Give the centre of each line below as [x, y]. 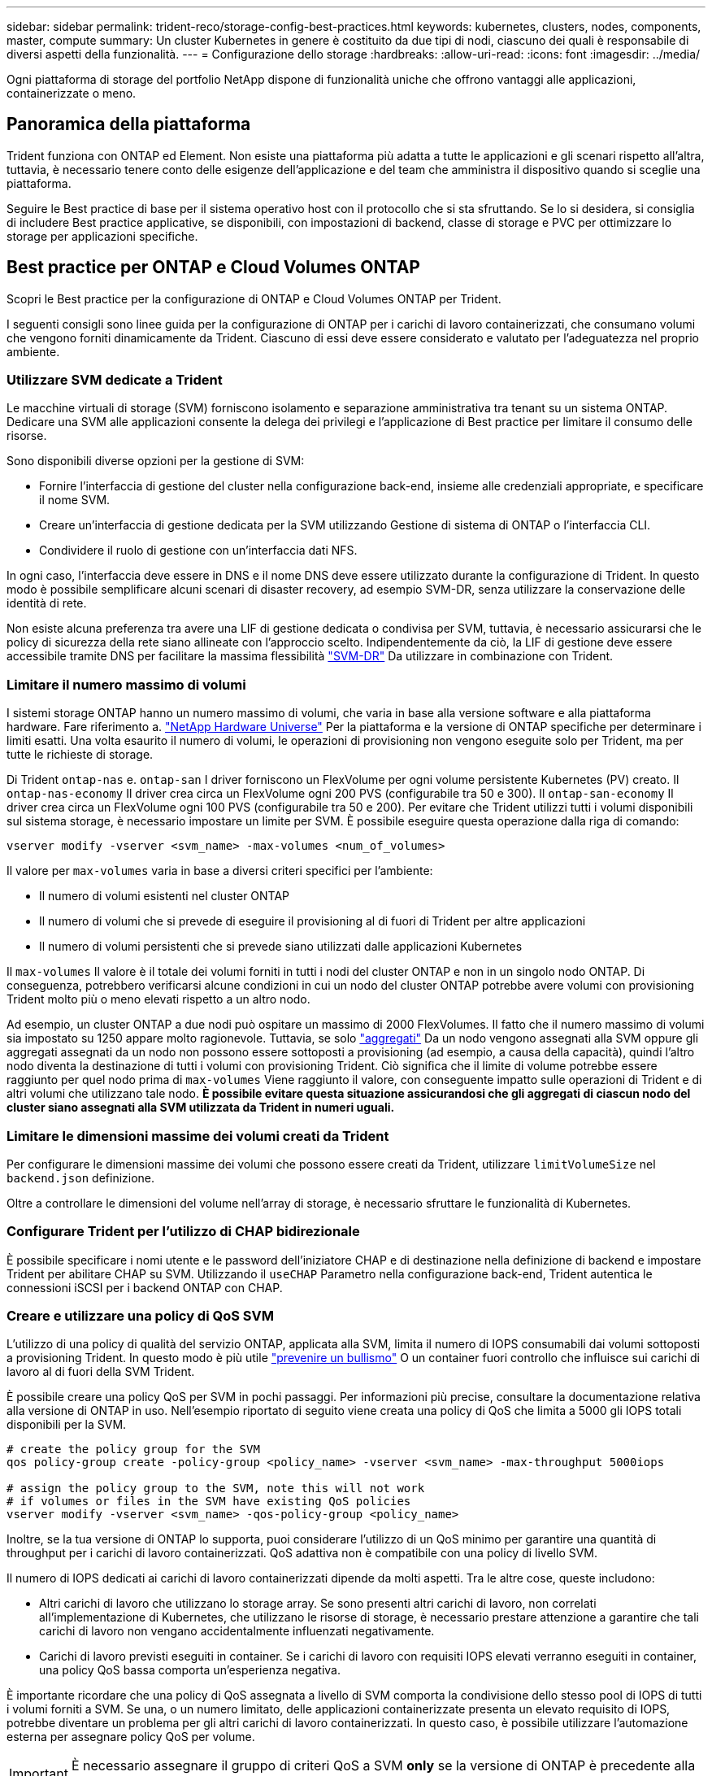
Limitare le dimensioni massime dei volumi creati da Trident [198, 1136]
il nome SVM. [75, 500]
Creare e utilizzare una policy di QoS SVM [140, 1316]
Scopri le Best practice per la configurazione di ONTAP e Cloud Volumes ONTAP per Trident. [254, 298]
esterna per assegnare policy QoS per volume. [131, 1737]
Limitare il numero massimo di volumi [126, 684]
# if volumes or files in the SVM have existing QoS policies [209, 1502]
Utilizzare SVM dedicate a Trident [115, 380]
